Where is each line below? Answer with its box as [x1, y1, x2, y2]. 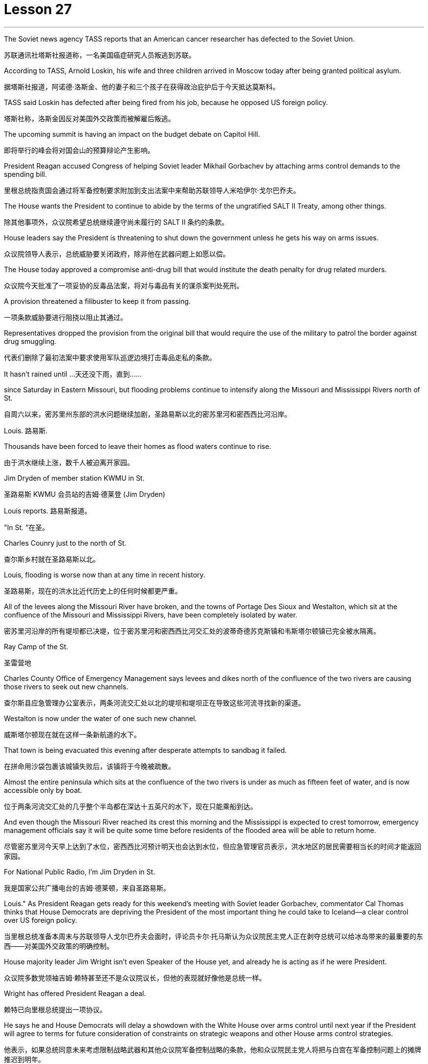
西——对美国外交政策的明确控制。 [4, 941, 113, 950]
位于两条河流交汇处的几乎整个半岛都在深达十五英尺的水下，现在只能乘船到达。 [4, 802, 257, 810]
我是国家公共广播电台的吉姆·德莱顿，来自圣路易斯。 [4, 883, 171, 892]
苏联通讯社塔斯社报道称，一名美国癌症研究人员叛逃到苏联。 [4, 50, 195, 59]
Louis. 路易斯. [4, 426, 48, 435]
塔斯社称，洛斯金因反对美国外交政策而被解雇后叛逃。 [4, 114, 175, 123]
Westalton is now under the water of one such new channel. [4, 714, 197, 723]
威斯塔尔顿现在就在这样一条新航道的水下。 [4, 730, 141, 739]
